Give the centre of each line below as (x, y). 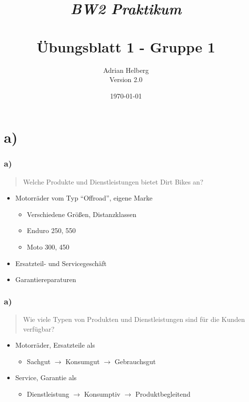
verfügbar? (39, 328)
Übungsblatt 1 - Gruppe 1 (126, 46)
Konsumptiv (102, 394)
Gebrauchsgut (135, 361)
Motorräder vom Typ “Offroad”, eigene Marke (84, 198)
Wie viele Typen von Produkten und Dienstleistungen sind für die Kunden (134, 319)
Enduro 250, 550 (51, 230)
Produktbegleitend (163, 394)
